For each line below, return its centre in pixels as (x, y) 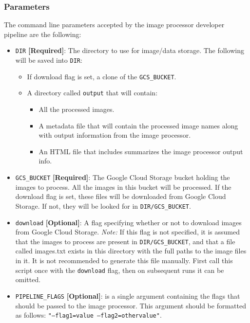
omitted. (28, 279)
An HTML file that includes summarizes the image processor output (141, 151)
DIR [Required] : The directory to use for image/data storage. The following (130, 50)
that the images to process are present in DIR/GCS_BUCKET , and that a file (125, 241)
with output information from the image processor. (115, 135)
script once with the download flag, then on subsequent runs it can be (120, 270)
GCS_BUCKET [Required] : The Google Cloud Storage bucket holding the (123, 177)
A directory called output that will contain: (92, 93)
